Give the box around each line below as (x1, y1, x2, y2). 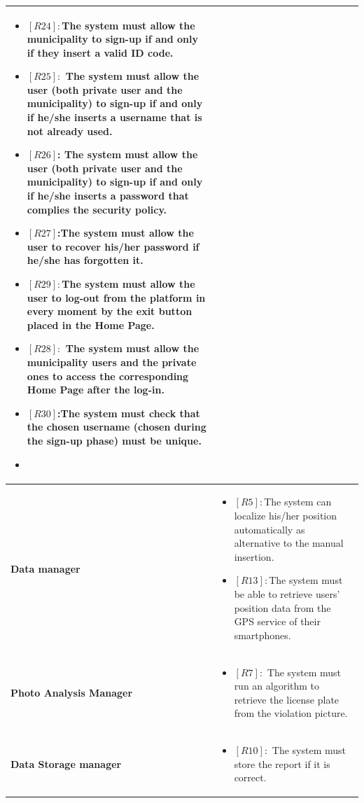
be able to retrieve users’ (234, 586, 340, 601)
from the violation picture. (234, 706, 348, 720)
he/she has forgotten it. (27, 253, 143, 267)
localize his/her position (234, 508, 337, 522)
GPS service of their (234, 614, 321, 629)
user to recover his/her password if (27, 239, 199, 253)
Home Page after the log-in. (27, 382, 164, 397)
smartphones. (234, 627, 291, 642)
